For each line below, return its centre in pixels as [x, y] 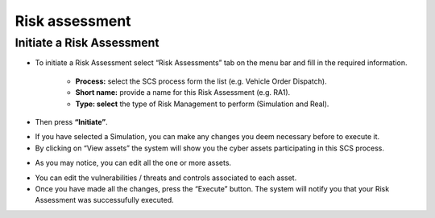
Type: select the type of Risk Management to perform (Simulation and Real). [202, 104]
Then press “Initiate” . [71, 121]
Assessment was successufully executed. [105, 200]
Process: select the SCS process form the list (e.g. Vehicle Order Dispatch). [201, 81]
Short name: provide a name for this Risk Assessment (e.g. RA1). [183, 93]
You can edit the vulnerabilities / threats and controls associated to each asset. [166, 178]
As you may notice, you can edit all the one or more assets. [133, 163]
